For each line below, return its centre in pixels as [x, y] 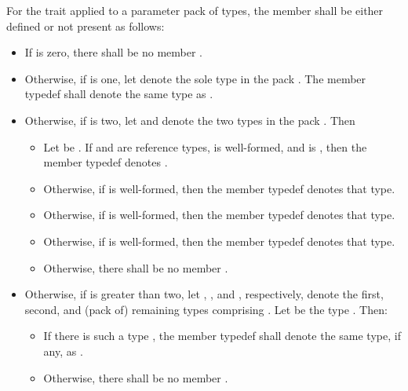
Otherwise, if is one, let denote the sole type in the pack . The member [195, 78]
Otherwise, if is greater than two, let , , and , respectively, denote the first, [204, 294]
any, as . [63, 351]
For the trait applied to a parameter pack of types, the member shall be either [195, 10]
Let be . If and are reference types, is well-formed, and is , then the [205, 146]
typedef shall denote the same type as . [119, 94]
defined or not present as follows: [86, 26]
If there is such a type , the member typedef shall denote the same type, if [222, 336]
